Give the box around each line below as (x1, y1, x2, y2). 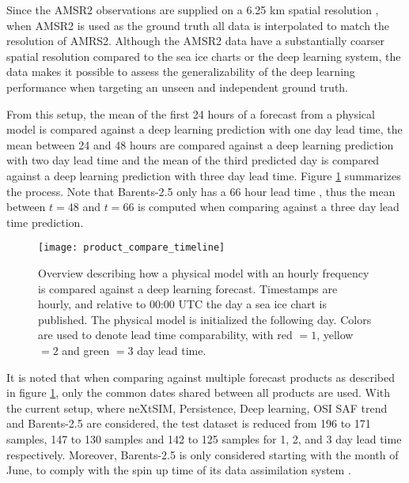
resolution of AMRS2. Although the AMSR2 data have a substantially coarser (6, 32, 385, 49)
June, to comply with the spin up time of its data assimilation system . (6, 462, 351, 478)
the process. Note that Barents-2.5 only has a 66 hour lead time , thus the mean (6, 183, 396, 199)
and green (62, 341, 110, 358)
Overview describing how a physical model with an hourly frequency (38, 264, 369, 281)
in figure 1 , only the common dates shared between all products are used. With (6, 384, 391, 401)
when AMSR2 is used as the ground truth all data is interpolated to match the (6, 17, 390, 33)
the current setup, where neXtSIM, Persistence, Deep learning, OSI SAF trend (6, 399, 388, 416)
